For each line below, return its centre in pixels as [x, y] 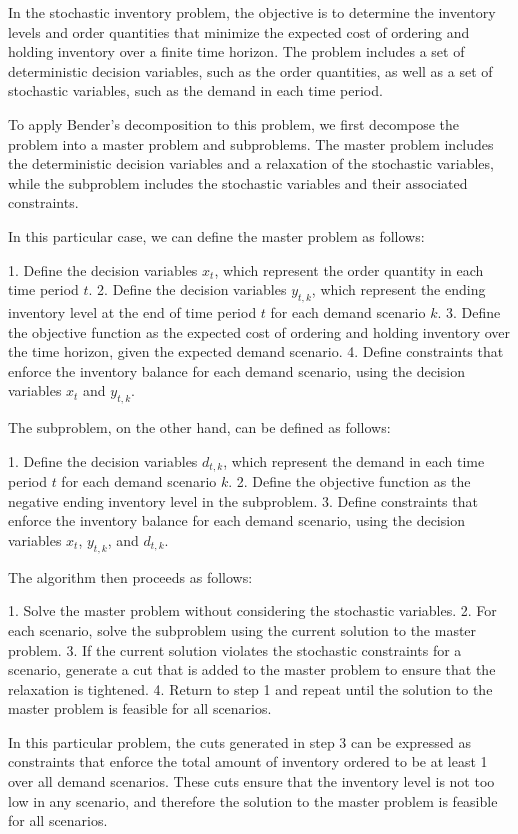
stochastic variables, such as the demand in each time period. [195, 90]
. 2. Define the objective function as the [349, 481]
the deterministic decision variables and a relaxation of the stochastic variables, [251, 163]
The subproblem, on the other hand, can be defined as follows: [199, 427]
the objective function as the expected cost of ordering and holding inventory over [259, 331]
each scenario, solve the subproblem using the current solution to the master [242, 629]
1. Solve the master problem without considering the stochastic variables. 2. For [252, 610]
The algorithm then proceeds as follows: [130, 576]
